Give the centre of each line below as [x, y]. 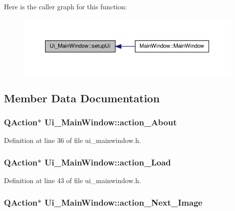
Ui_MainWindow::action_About [111, 122]
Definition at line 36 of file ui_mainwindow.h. [72, 140]
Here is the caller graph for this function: [66, 6]
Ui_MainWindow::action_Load [108, 162]
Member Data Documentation [82, 98]
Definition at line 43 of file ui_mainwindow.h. [72, 180]
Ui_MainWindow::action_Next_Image [124, 202]
